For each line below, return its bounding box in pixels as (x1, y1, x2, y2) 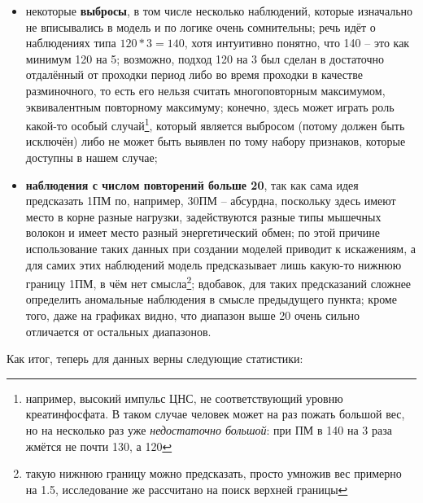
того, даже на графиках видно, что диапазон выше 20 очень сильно (25, 307, 360, 323)
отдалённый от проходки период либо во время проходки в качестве (25, 66, 363, 83)
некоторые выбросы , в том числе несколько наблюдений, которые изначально (25, 2, 413, 19)
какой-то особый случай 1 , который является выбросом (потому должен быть (25, 115, 405, 133)
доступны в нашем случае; (25, 149, 158, 165)
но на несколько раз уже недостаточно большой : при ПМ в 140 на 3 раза (25, 421, 392, 438)
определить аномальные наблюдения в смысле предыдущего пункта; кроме (25, 291, 397, 308)
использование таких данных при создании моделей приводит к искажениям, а (25, 239, 416, 256)
